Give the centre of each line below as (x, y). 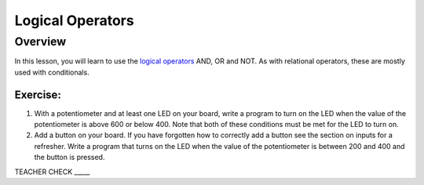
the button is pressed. (69, 158)
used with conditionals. (52, 72)
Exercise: (38, 94)
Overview (40, 42)
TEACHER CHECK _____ (52, 172)
